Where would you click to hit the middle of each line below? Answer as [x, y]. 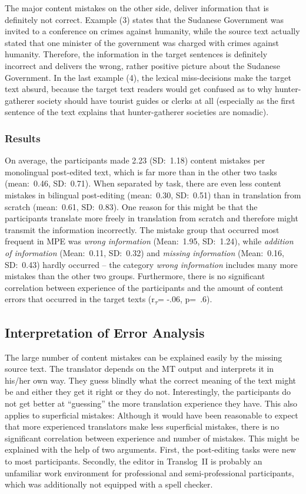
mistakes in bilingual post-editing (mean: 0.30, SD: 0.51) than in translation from [153, 194]
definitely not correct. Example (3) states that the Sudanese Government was [144, 19]
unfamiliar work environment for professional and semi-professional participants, [149, 472]
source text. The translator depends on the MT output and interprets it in [139, 369]
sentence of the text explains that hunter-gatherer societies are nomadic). [137, 112]
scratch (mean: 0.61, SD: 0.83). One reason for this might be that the [131, 206]
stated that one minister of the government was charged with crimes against [142, 42]
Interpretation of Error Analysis [105, 332]
